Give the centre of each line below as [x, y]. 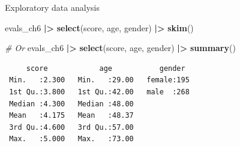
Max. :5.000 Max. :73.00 [71, 139]
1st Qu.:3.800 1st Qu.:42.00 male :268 [99, 92]
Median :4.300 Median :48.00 [71, 104]
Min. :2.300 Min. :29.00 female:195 [99, 80]
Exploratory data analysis [52, 7]
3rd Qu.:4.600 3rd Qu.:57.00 [71, 127]
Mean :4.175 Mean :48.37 [71, 116]
